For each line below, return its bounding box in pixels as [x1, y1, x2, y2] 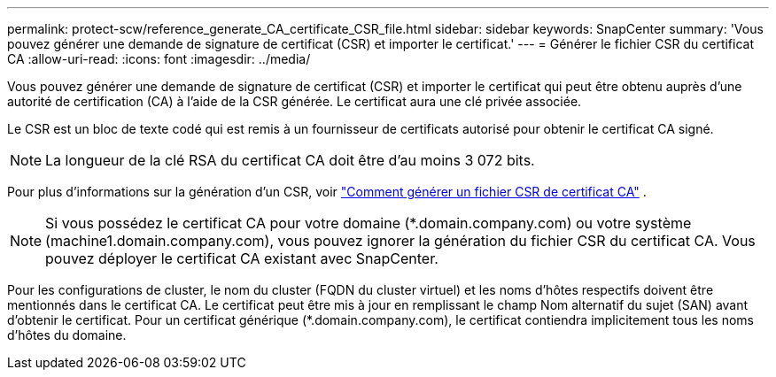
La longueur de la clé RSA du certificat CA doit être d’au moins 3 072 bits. [45, 151, 535, 169]
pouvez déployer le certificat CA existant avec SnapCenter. [45, 250, 438, 267]
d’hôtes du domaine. [7, 327, 127, 342]
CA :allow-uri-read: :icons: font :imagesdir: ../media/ [7, 51, 311, 66]
